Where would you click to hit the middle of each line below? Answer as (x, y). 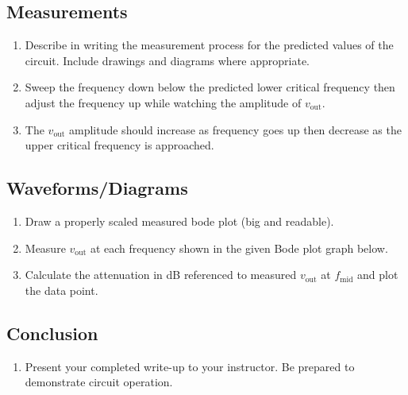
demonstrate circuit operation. (99, 382)
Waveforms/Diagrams (97, 188)
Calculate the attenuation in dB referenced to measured (161, 275)
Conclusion (52, 333)
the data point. (62, 290)
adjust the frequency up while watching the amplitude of (163, 102)
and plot (378, 275)
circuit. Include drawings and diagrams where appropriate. (167, 60)
